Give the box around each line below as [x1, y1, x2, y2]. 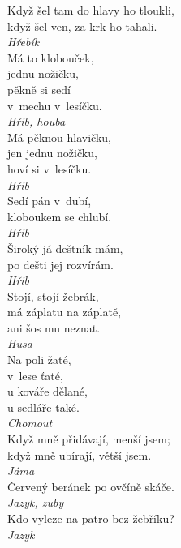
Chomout [7, 414, 53, 431]
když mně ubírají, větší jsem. [7, 446, 152, 463]
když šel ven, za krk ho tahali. [7, 17, 157, 34]
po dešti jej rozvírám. [7, 255, 114, 272]
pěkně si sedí [7, 80, 71, 97]
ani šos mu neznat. [7, 319, 101, 336]
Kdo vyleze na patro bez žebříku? [7, 510, 175, 526]
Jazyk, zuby [7, 494, 64, 511]
